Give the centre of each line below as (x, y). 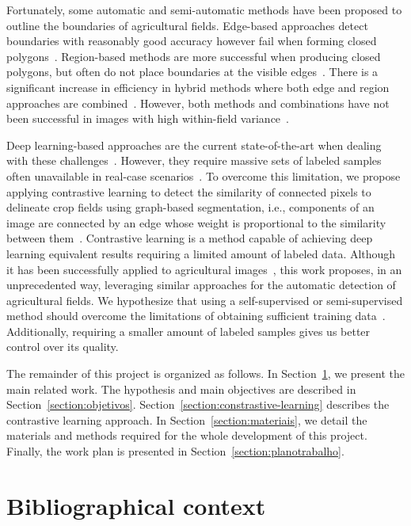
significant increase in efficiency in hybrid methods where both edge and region (198, 87)
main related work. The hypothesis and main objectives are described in (181, 389)
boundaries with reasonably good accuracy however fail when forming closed (192, 41)
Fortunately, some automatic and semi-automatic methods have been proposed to (204, 10)
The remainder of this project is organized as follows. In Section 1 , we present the (206, 374)
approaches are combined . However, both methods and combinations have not (198, 103)
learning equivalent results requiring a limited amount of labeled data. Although (201, 253)
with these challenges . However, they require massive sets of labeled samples (194, 160)
